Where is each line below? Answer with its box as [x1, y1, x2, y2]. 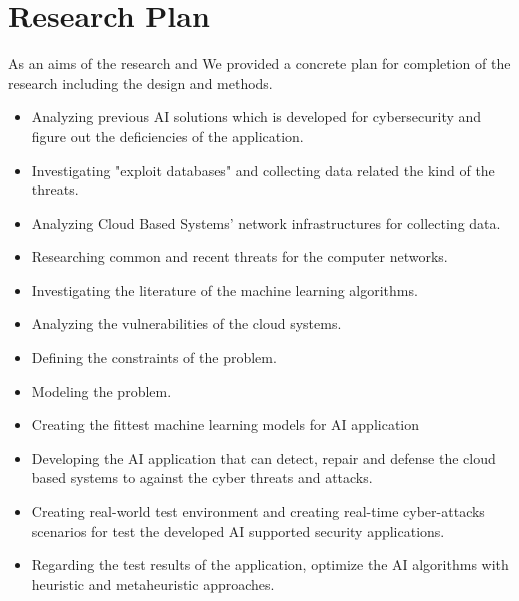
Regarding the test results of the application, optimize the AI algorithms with [31, 554, 509, 575]
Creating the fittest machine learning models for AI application [31, 414, 420, 435]
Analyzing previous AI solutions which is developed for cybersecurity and [31, 106, 482, 127]
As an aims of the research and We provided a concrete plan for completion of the [8, 53, 511, 74]
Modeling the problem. [31, 380, 172, 401]
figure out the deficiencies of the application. [31, 125, 304, 146]
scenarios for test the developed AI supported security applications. [31, 520, 445, 541]
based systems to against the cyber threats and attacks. [31, 467, 373, 488]
